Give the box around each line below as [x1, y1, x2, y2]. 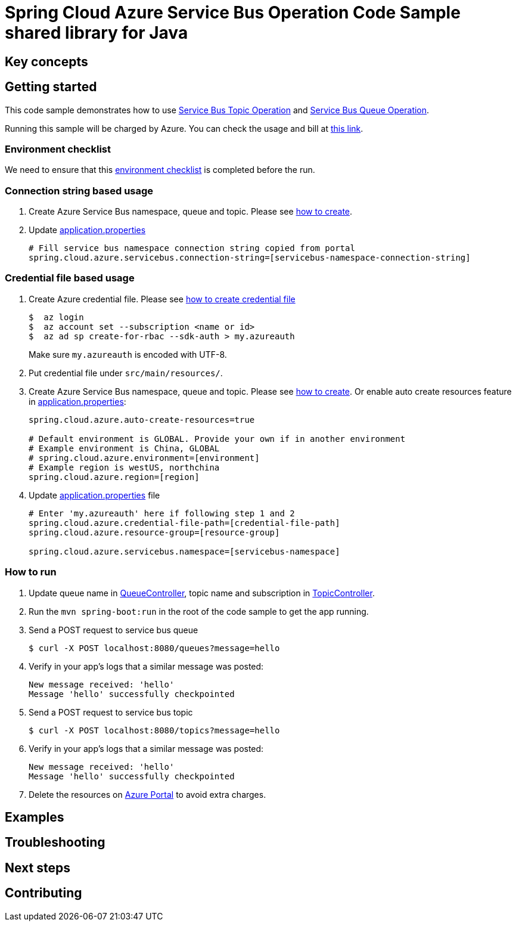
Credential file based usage [5, 272, 135, 284]
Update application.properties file [29, 490, 160, 500]
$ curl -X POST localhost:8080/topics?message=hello [29, 725, 280, 735]
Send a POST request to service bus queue [29, 624, 198, 635]
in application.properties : [29, 396, 126, 407]
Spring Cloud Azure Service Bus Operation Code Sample [5, 2, 461, 23]
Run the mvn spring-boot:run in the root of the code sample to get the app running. [29, 606, 369, 617]
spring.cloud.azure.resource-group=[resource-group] [29, 527, 280, 537]
